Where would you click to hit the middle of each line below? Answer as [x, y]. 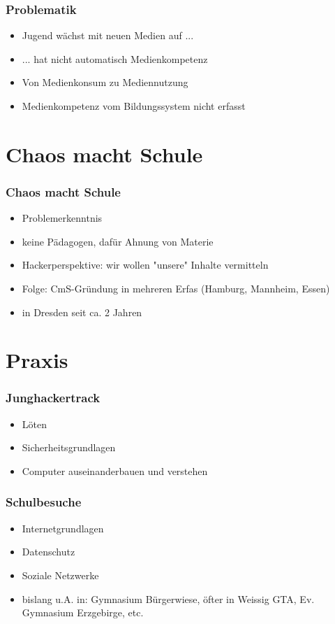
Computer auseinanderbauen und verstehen [115, 470]
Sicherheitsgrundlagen [69, 447]
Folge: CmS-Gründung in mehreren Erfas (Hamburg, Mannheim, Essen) [176, 288]
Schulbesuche [44, 502]
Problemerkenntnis [62, 218]
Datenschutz [49, 552]
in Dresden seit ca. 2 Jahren [82, 312]
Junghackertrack [53, 398]
